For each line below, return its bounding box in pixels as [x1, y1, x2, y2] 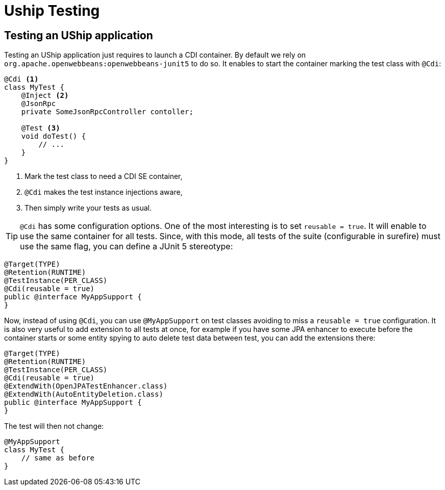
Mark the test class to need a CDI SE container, [24, 172, 183, 181]
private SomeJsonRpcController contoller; [21, 108, 193, 116]
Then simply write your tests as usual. [24, 203, 152, 213]
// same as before [21, 454, 95, 462]
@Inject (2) [21, 91, 69, 100]
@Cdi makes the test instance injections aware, [24, 188, 183, 197]
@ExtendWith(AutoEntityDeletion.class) [4, 390, 163, 399]
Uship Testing [4, 2, 100, 19]
